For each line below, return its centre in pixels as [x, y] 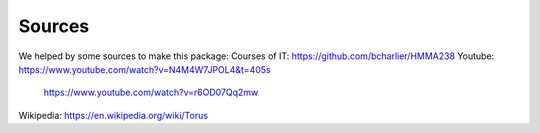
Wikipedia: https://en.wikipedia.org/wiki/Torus [113, 115]
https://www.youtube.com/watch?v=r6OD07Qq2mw [151, 92]
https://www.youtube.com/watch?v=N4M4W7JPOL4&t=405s [144, 69]
